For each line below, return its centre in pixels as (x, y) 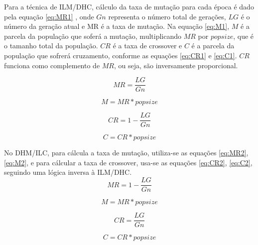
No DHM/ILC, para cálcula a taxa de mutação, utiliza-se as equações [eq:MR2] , (126, 153)
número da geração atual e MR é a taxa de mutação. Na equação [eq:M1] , (117, 26)
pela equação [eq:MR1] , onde (49, 16)
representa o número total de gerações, (167, 16)
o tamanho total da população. (51, 46)
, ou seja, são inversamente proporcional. (176, 65)
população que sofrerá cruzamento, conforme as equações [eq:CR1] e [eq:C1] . (121, 55)
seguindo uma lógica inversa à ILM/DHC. (68, 172)
